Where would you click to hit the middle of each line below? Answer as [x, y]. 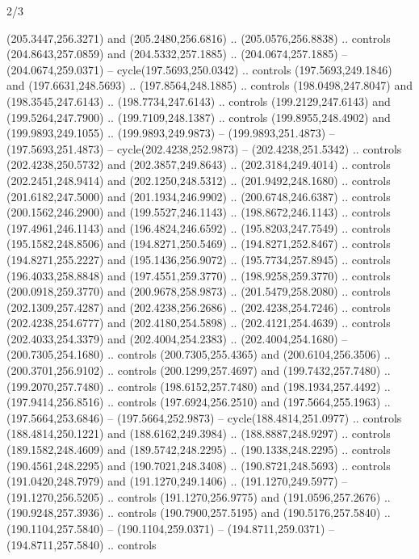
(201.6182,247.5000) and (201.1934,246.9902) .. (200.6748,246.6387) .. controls [199, 196]
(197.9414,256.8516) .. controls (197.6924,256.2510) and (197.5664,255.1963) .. [199, 402]
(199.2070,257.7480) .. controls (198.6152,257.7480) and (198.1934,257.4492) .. [199, 386]
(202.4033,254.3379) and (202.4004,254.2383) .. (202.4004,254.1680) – [177, 338]
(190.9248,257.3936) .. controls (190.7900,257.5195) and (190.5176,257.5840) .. [199, 513]
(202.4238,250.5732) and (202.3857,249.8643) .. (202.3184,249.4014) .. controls [199, 164]
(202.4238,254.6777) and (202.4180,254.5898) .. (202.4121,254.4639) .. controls [199, 323]
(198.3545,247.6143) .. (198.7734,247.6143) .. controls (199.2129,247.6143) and [199, 101]
